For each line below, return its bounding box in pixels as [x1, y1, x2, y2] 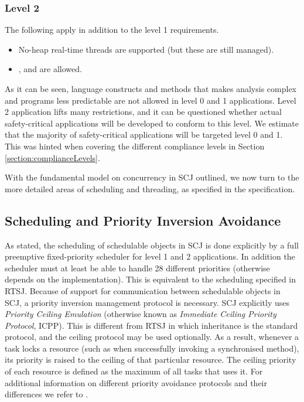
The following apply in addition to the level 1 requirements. [5, 23, 219, 36]
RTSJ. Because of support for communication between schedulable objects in [5, 284, 281, 297]
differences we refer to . [5, 388, 88, 400]
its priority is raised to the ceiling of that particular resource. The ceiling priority [5, 353, 296, 366]
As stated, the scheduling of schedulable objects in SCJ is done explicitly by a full [5, 239, 299, 251]
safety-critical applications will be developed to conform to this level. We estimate [5, 117, 299, 129]
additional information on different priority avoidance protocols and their [5, 376, 267, 389]
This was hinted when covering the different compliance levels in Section [5, 139, 265, 152]
